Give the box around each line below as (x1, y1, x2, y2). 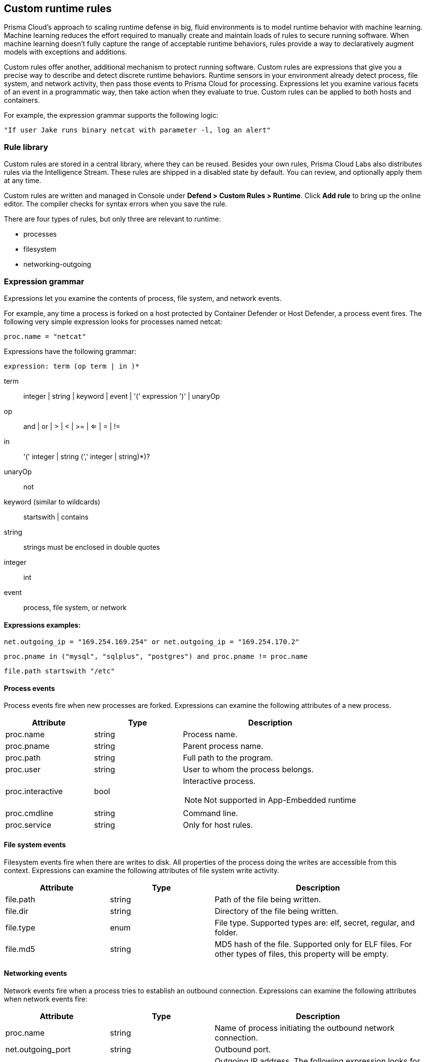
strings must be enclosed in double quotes (23, 542, 160, 551)
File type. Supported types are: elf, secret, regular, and (215, 917, 415, 928)
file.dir (5, 906, 29, 916)
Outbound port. (215, 1044, 271, 1054)
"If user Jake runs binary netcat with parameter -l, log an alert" (4, 126, 271, 134)
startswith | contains (23, 512, 89, 521)
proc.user (5, 764, 41, 775)
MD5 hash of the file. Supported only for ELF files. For (215, 939, 412, 949)
